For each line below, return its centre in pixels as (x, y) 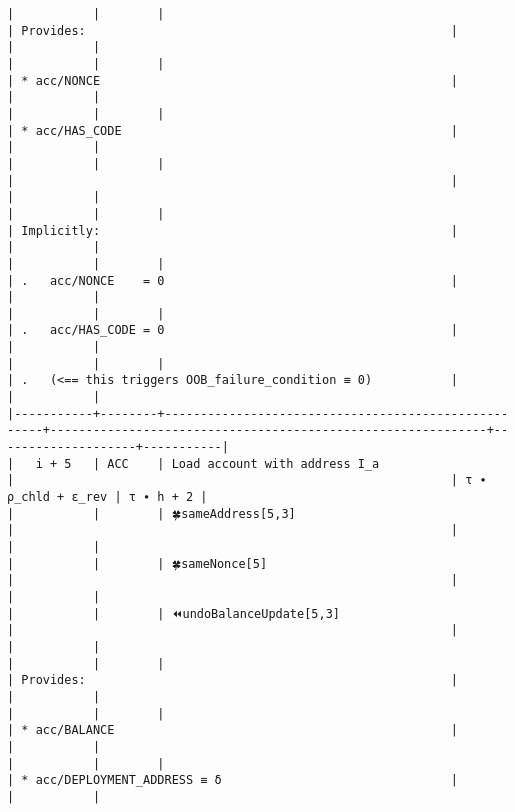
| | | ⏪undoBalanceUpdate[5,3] (173, 613)
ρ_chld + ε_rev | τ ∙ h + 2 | (107, 497)
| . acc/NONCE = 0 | (233, 280)
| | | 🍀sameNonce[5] (137, 563)
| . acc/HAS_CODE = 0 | (233, 330)
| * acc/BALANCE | (233, 730)
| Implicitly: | (233, 230)
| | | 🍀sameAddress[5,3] (151, 513)
